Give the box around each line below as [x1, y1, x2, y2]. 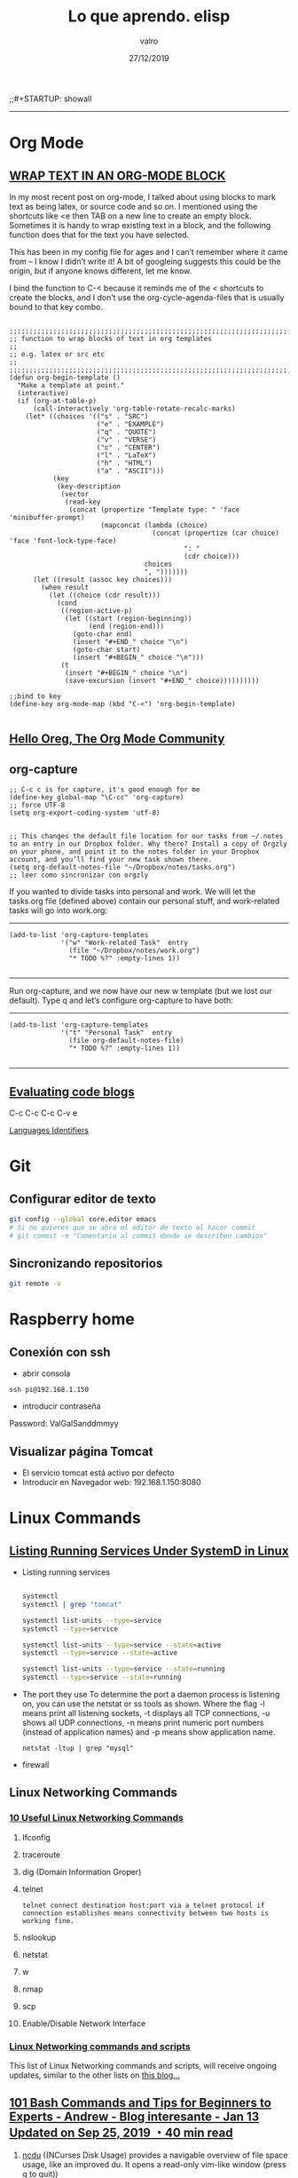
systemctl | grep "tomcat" [21, 1600, 122, 1609]
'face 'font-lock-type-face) [9, 536, 117, 545]
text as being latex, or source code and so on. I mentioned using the [9, 201, 258, 211]
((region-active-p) [60, 606, 133, 615]
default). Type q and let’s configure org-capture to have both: [9, 995, 233, 1006]
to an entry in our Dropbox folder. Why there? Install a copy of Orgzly [9, 839, 288, 849]
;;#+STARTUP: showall [9, 93, 92, 104]
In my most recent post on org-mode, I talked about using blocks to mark [9, 191, 277, 202]
